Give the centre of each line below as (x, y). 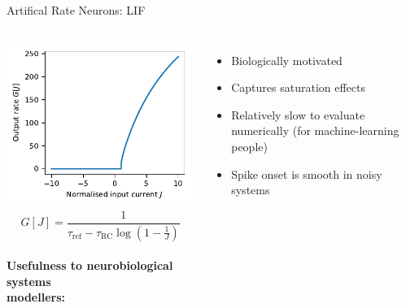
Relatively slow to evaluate (298, 114)
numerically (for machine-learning (315, 130)
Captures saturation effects (298, 87)
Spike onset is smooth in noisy (307, 174)
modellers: (36, 297)
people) (249, 146)
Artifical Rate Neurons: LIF (76, 10)
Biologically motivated (287, 60)
